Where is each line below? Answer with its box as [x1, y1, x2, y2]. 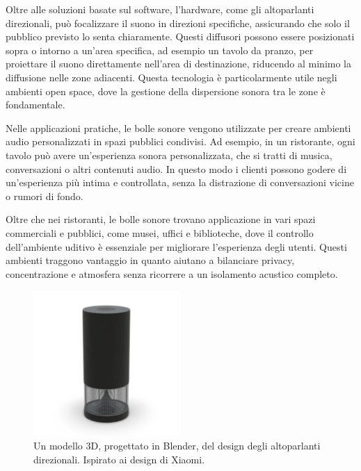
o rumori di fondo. [6, 188, 83, 203]
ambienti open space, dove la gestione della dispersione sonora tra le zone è [6, 83, 326, 98]
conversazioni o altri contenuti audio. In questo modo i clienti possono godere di [6, 161, 347, 176]
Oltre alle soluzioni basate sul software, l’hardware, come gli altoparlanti [6, 2, 314, 16]
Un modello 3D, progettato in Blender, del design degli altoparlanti [33, 438, 321, 453]
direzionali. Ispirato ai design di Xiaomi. [33, 452, 205, 466]
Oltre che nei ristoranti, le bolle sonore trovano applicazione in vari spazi [6, 212, 316, 226]
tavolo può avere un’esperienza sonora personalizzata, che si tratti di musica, [6, 147, 332, 162]
